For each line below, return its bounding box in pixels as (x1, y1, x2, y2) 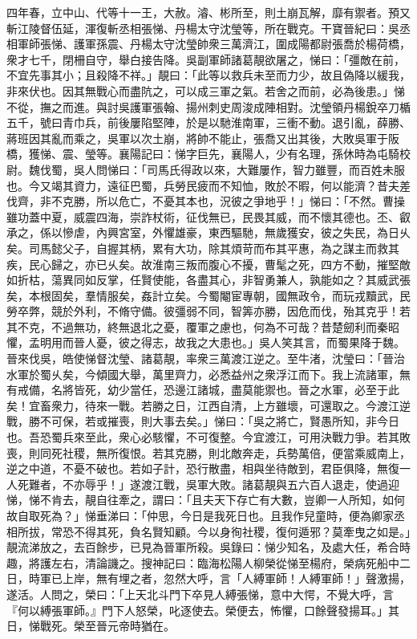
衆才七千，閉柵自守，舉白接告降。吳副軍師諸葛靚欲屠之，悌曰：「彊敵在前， (6, 51, 405, 67)
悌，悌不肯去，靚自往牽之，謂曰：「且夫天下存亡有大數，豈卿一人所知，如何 (6, 491, 405, 508)
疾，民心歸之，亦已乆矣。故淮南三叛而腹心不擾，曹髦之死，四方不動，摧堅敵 (6, 255, 411, 272)
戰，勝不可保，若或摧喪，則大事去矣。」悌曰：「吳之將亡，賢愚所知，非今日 (6, 413, 399, 429)
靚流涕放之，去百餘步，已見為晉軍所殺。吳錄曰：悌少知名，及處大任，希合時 (6, 539, 411, 556)
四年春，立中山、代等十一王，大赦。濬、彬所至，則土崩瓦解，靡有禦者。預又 (6, 4, 411, 20)
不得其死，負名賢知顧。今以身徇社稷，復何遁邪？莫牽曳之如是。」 (73, 523, 411, 539)
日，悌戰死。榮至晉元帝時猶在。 (6, 617, 175, 634)
